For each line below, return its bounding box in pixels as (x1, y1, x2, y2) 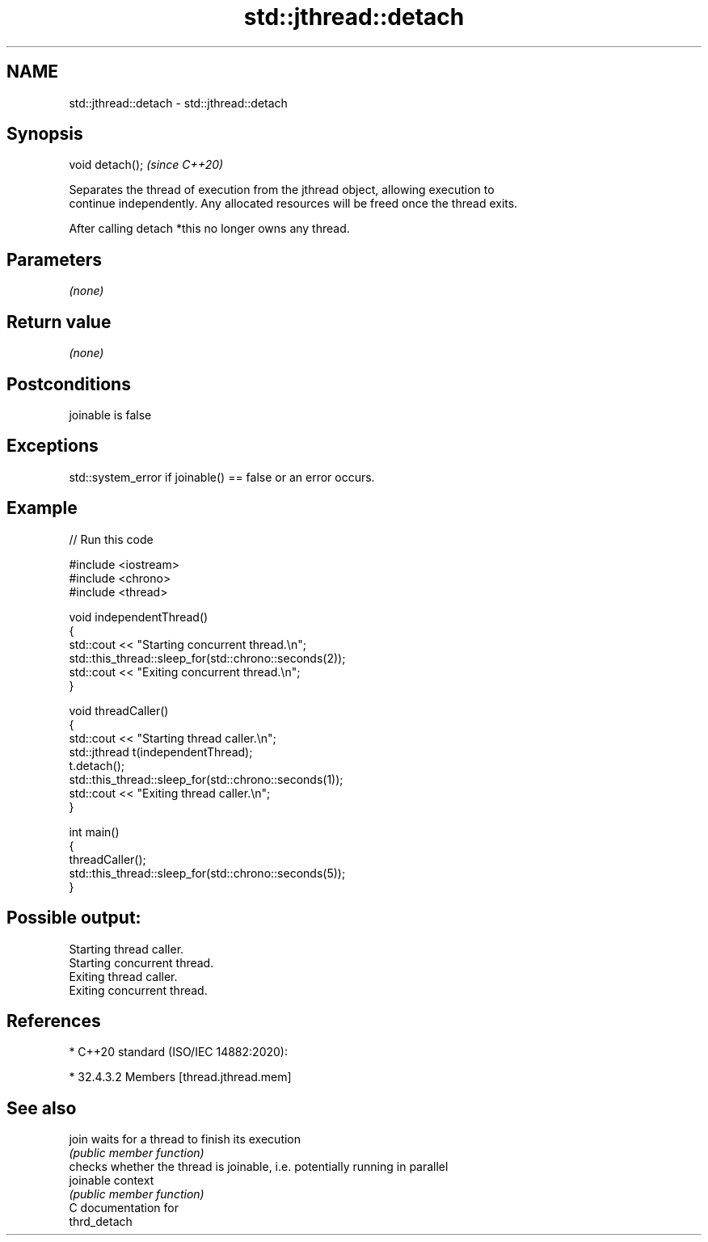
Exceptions (6, 436, 99, 457)
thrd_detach (69, 1215, 133, 1229)
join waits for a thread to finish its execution (69, 1132, 301, 1147)
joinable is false (69, 407, 152, 422)
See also (6, 1097, 77, 1118)
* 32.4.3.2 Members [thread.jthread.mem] (69, 1070, 292, 1084)
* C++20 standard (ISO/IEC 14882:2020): (69, 1045, 288, 1059)
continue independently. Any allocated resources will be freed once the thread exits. (69, 196, 518, 211)
